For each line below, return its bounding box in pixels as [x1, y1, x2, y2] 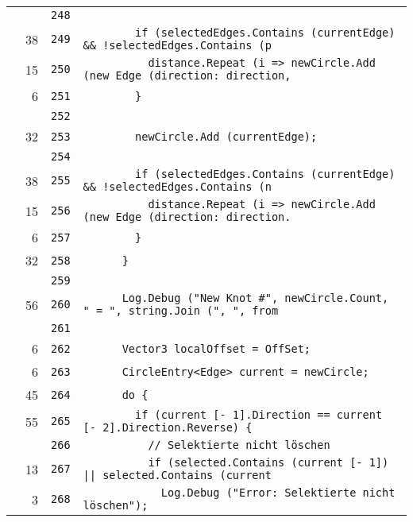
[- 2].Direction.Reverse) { [83, 421, 253, 434]
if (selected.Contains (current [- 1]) [148, 456, 389, 469]
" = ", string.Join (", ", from [83, 304, 279, 317]
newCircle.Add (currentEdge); [135, 130, 318, 143]
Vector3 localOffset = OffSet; [122, 342, 311, 355]
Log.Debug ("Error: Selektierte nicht [160, 486, 396, 499]
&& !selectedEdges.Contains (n [83, 180, 272, 193]
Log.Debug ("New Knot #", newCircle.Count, [122, 292, 389, 304]
